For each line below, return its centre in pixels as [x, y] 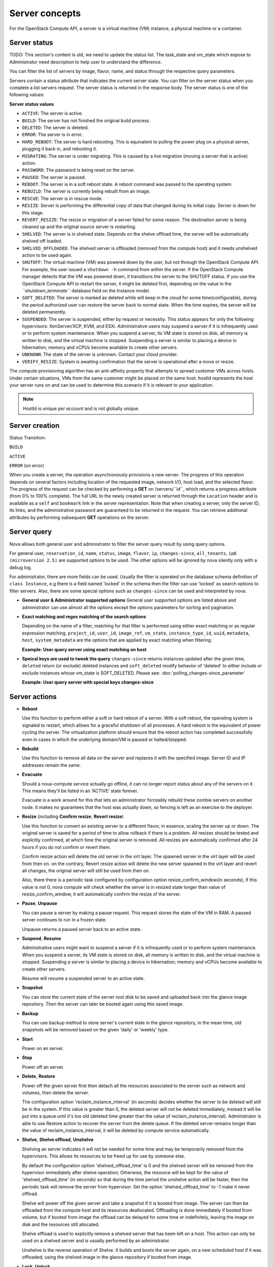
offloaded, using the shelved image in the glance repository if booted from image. [107, 1257]
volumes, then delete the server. [56, 1093]
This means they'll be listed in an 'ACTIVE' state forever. [80, 791]
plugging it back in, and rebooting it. [60, 149]
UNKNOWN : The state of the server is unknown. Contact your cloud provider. [100, 354]
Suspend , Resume [42, 939]
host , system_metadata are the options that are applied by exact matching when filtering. [117, 640]
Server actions [33, 697]
